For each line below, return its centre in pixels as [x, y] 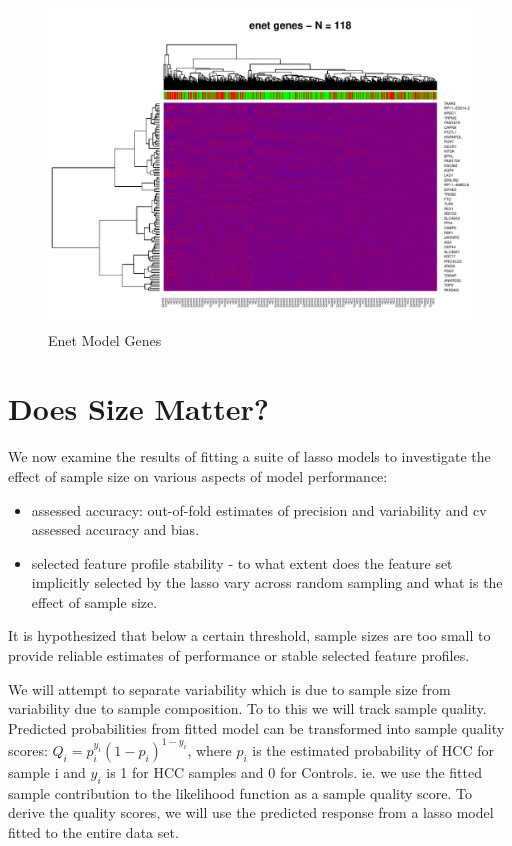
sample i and [47, 771]
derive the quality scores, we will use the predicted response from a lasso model [251, 812]
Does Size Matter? [138, 408]
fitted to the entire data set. [93, 831]
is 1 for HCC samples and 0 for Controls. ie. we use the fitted [294, 771]
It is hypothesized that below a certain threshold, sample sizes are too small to [249, 635]
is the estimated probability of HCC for [373, 749]
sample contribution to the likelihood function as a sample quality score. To [240, 792]
